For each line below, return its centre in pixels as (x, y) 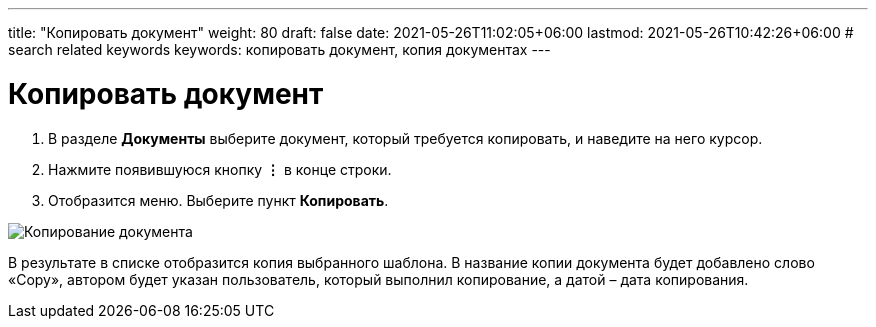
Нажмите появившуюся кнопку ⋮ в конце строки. (220, 169)
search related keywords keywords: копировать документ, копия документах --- (279, 49)
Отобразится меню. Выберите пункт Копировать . (218, 200)
